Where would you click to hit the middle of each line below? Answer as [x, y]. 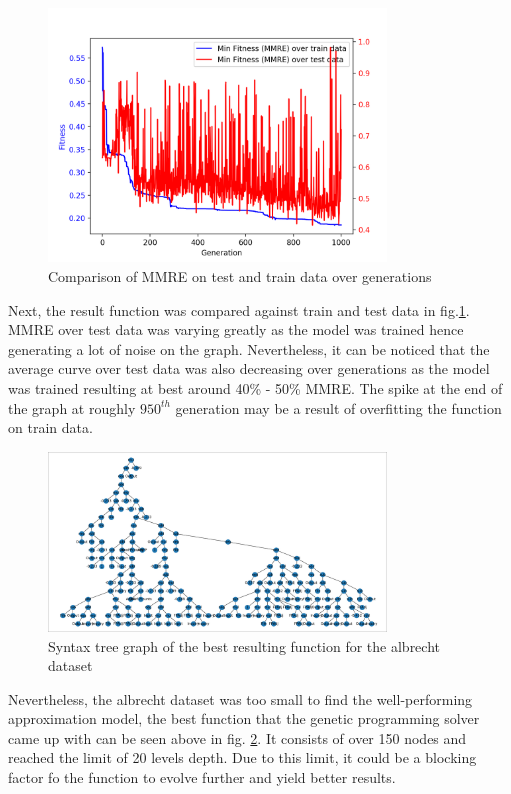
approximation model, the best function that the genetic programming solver [244, 718]
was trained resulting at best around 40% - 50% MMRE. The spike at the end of [255, 387]
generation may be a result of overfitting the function [338, 407]
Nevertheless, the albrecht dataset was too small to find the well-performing [240, 698]
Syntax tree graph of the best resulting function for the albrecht [244, 645]
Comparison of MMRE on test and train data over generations [240, 275]
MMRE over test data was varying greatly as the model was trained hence [236, 329]
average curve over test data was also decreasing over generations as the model [249, 368]
